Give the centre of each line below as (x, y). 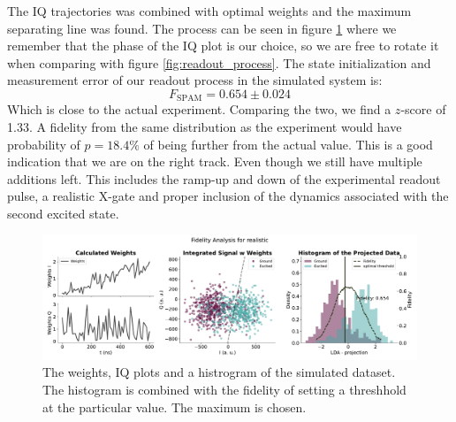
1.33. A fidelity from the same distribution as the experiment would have (205, 127)
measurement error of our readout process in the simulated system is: (195, 80)
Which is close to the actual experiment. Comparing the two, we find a (199, 109)
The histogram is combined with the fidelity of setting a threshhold (224, 389)
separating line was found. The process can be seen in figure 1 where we (202, 28)
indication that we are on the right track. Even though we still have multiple (215, 161)
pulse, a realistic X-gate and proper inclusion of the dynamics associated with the (228, 196)
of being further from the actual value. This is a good (288, 144)
